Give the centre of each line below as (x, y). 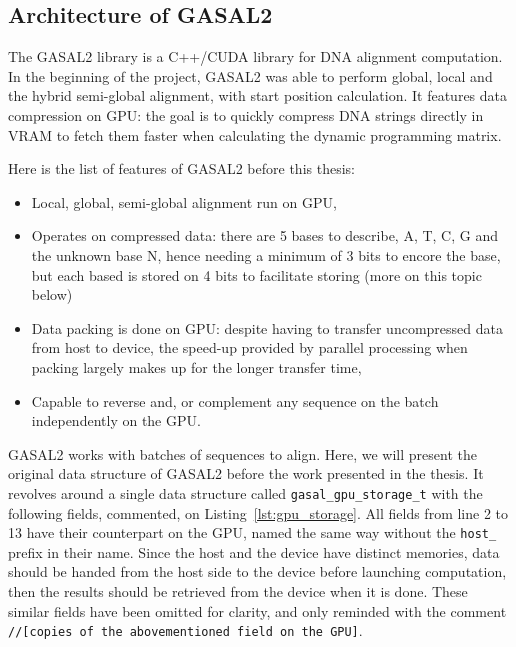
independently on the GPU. (116, 420)
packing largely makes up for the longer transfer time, (196, 366)
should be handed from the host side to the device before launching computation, (257, 571)
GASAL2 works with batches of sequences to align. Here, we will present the (242, 453)
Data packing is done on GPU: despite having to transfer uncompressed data (267, 327)
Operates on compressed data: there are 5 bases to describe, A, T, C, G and (264, 235)
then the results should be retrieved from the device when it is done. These (238, 590)
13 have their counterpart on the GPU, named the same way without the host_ (252, 532)
